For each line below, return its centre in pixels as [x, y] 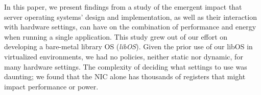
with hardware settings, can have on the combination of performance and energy [130, 27]
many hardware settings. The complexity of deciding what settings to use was [126, 66]
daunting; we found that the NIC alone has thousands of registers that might [125, 76]
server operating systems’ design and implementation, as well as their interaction [130, 17]
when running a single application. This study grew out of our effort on [116, 36]
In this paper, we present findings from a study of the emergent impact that [123, 7]
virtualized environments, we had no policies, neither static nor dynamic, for [124, 56]
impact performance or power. [51, 86]
